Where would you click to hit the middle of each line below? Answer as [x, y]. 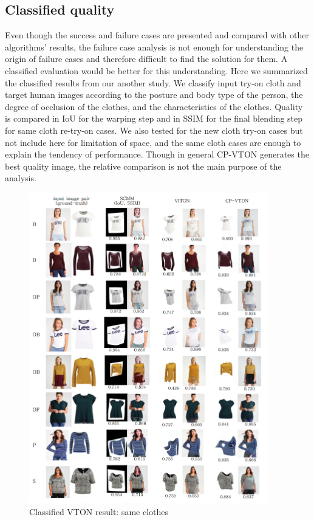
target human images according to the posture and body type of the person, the [154, 95]
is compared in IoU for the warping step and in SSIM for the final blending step [154, 118]
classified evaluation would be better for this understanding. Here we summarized [156, 70]
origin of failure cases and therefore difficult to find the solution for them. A [146, 59]
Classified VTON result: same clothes [99, 511]
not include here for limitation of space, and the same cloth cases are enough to [153, 142]
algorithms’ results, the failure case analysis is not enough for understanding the [154, 47]
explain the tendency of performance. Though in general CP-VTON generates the [157, 154]
